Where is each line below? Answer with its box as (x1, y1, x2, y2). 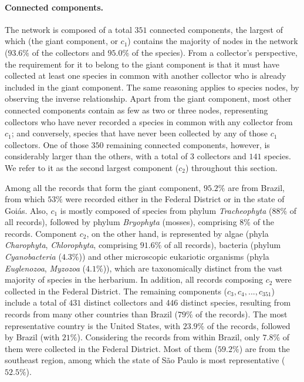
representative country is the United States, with (5, 319, 181, 331)
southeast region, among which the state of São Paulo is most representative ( (5, 354, 285, 366)
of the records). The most (195, 308, 288, 320)
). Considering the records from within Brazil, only (77, 331, 260, 343)
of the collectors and (32, 46, 105, 58)
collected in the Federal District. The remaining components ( (5, 284, 228, 297)
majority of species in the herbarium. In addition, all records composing (5, 273, 263, 286)
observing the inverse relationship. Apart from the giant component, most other (5, 92, 292, 105)
